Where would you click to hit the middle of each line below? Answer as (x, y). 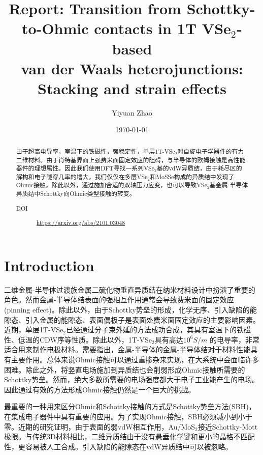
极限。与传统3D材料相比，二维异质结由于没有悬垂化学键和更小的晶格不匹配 (129, 436)
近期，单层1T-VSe (34, 330)
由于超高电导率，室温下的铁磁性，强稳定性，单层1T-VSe (95, 151)
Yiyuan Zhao (132, 112)
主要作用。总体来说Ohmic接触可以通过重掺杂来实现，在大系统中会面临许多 (135, 359)
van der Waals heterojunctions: (132, 68)
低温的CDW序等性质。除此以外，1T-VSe (85, 339)
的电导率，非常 (235, 339)
